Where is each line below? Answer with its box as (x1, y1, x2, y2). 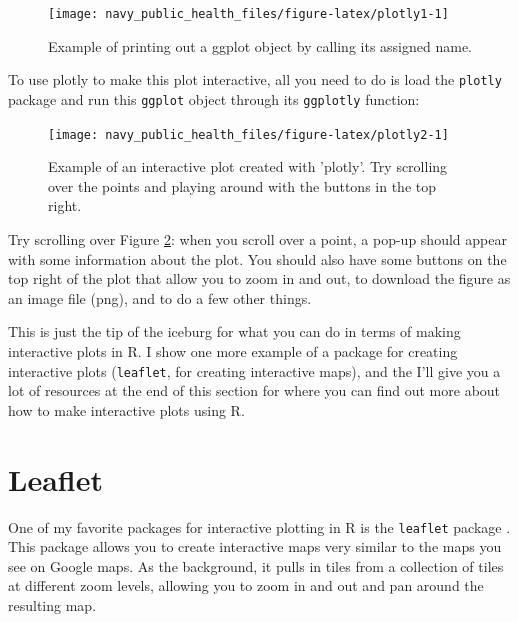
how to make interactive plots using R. (8, 399, 245, 420)
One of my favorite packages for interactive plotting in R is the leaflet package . (8, 516, 511, 537)
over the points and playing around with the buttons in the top (48, 175, 437, 196)
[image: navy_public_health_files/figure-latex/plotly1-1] (48, 7, 449, 21)
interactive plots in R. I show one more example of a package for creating (8, 340, 458, 361)
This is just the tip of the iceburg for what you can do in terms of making (8, 321, 461, 342)
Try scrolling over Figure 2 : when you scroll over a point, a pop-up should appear (8, 229, 507, 249)
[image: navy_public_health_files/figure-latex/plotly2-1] (48, 127, 449, 142)
